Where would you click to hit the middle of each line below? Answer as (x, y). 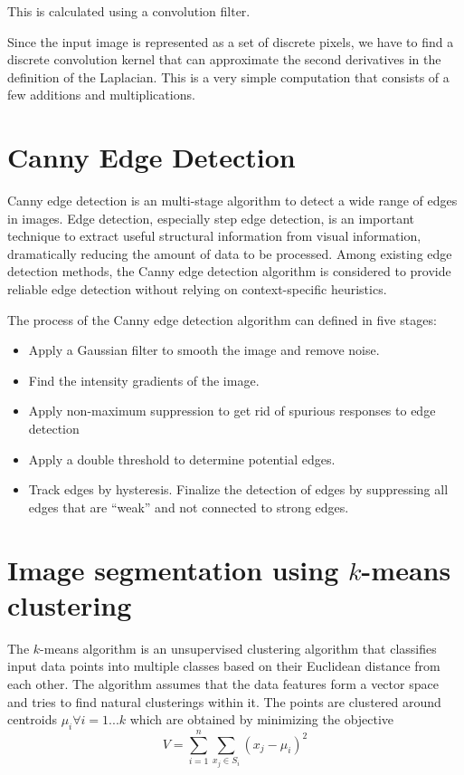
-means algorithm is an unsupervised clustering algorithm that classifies (238, 648)
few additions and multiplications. (101, 95)
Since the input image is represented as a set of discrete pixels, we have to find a (231, 41)
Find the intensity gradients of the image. (144, 380)
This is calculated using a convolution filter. (129, 11)
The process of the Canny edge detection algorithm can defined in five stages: (222, 319)
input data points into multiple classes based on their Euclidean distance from (224, 666)
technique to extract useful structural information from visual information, (214, 236)
